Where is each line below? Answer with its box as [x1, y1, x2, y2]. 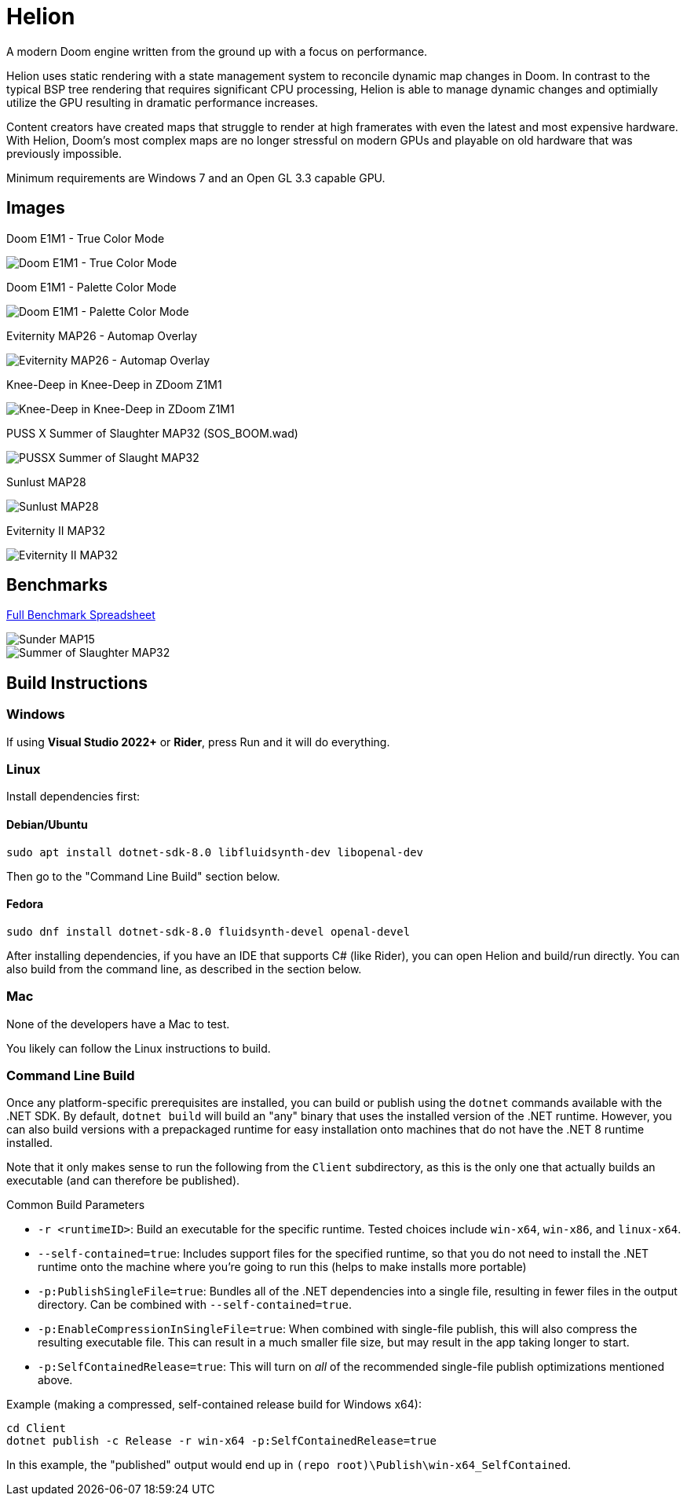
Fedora [6, 897, 44, 911]
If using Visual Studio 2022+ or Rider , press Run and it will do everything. [6, 735, 390, 749]
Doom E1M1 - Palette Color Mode [6, 280, 177, 294]
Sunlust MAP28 [6, 474, 86, 489]
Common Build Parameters [6, 1198, 145, 1212]
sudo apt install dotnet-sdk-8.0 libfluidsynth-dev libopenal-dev [6, 845, 424, 859]
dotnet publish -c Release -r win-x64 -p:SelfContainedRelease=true [6, 1434, 437, 1448]
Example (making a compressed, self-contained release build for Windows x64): [6, 1398, 422, 1412]
